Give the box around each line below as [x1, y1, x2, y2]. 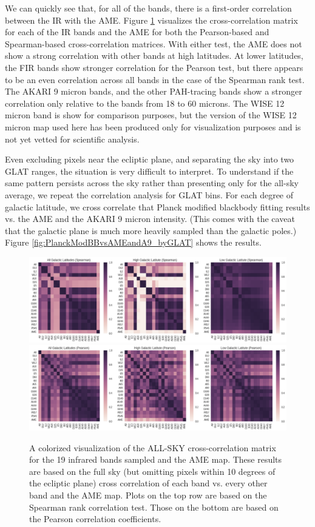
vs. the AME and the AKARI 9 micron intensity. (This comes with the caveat [5, 212, 295, 225]
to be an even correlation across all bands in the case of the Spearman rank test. [5, 73, 305, 86]
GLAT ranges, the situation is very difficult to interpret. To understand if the [5, 164, 294, 177]
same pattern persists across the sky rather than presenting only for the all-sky [5, 176, 299, 189]
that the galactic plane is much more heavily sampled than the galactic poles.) [5, 224, 297, 237]
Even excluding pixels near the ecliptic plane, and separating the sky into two [5, 153, 294, 166]
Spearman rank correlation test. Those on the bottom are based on [29, 500, 279, 513]
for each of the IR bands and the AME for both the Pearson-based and [5, 25, 269, 38]
